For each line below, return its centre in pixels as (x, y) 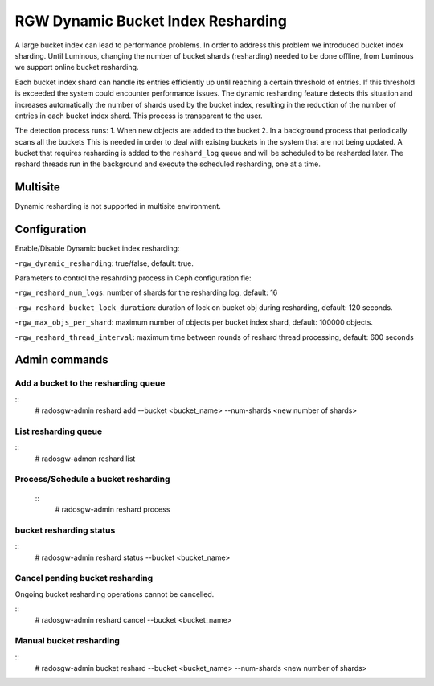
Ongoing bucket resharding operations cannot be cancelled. (115, 594)
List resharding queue (59, 431)
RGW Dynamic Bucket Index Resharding (151, 21)
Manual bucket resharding (68, 641)
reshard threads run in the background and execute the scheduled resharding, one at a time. (168, 164)
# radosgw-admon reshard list (85, 459)
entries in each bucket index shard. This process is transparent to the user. (139, 116)
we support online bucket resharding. (77, 67)
